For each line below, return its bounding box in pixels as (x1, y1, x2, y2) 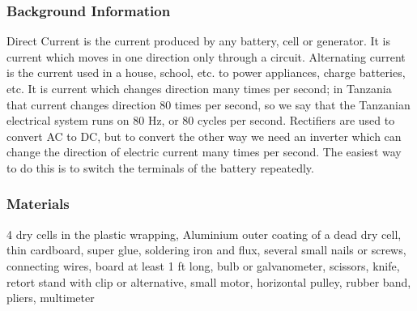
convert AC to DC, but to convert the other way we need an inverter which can (6, 127, 402, 144)
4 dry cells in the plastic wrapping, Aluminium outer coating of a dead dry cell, (6, 225, 402, 242)
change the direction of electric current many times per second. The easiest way (6, 143, 402, 160)
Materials (6, 194, 70, 214)
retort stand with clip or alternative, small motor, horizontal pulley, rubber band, (6, 273, 411, 290)
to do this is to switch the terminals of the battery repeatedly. (6, 159, 314, 176)
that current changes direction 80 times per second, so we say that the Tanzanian (6, 96, 411, 113)
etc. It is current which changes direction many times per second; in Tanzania (6, 80, 392, 96)
